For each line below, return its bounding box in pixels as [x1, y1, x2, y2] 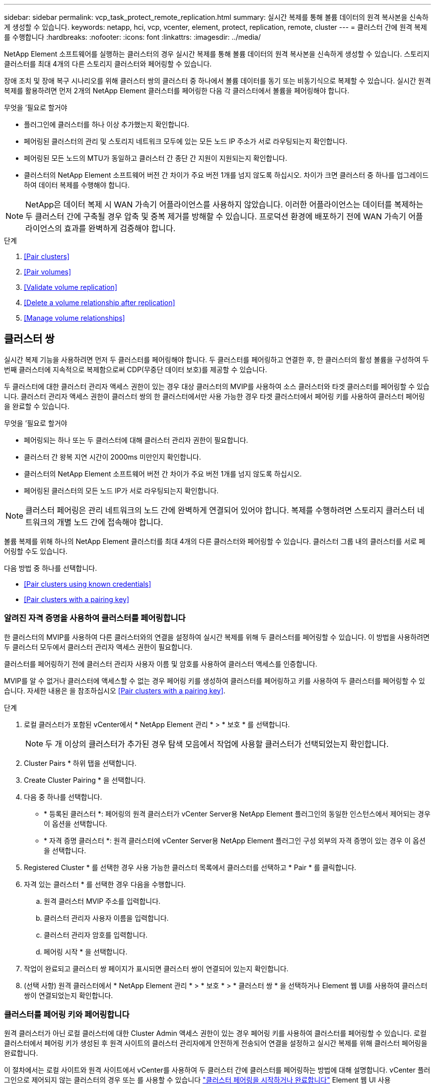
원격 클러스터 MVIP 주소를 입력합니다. [44, 896, 161, 905]
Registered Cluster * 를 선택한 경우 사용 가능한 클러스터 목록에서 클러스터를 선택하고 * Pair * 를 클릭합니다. [24, 863, 357, 872]
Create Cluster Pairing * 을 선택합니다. [24, 775, 146, 784]
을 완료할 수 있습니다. [4, 402, 70, 410]
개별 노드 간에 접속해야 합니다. [57, 517, 163, 527]
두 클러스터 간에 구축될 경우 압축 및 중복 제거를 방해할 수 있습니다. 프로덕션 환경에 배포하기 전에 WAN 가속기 [25, 211, 406, 221]
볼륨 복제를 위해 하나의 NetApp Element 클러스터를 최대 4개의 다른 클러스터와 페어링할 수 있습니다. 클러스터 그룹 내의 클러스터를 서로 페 [4, 537, 426, 545]
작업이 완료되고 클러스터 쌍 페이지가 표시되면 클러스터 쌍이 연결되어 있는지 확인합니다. [24, 964, 289, 973]
